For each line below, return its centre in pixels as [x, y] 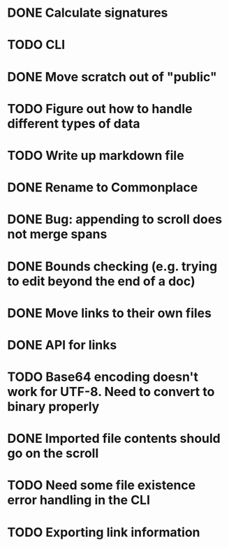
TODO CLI [36, 45]
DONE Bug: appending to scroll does [114, 220]
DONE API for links [62, 345]
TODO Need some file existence [102, 485]
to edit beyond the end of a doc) [101, 281]
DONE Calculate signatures [88, 13]
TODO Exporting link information [104, 532]
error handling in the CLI [79, 500]
